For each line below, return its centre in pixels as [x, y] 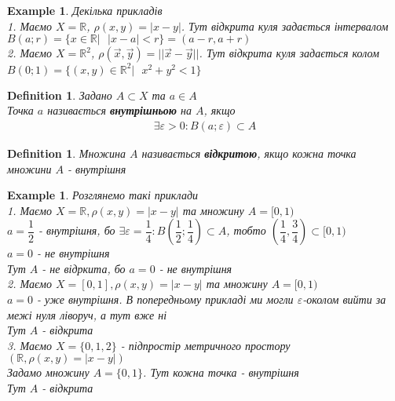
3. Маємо [29, 345]
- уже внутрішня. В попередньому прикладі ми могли [165, 299]
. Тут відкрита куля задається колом [289, 53]
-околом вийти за [344, 299]
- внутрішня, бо [77, 230]
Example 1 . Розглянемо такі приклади [102, 195]
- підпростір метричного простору [205, 345]
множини [29, 168]
